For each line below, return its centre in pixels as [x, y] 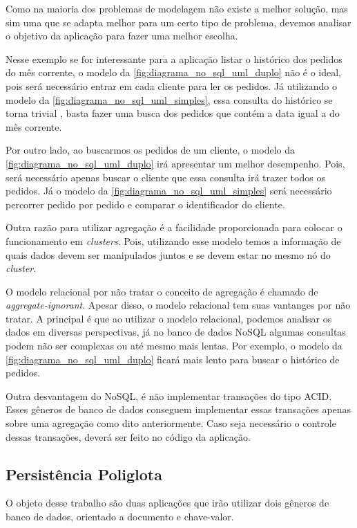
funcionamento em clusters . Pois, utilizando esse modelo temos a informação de [173, 240]
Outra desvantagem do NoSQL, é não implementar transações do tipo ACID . [169, 395]
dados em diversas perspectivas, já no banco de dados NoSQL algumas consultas [176, 332]
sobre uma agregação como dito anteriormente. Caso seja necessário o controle [171, 423]
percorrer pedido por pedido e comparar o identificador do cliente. [145, 204]
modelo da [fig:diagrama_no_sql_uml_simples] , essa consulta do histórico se [169, 99]
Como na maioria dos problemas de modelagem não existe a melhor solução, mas [177, 8]
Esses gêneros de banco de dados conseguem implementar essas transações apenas [178, 409]
